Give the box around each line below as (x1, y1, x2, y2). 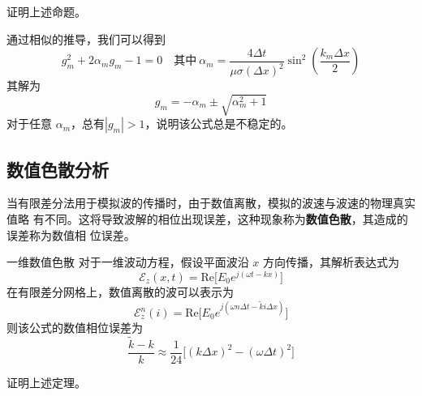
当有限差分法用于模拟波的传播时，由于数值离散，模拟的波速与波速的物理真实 (6, 194, 416, 211)
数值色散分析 (6, 156, 109, 181)
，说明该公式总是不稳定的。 (144, 115, 293, 132)
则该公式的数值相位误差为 (6, 319, 143, 336)
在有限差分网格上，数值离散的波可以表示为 (6, 283, 234, 300)
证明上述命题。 (6, 3, 86, 19)
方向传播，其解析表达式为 (263, 253, 400, 270)
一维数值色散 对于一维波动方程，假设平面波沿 (6, 253, 249, 270)
